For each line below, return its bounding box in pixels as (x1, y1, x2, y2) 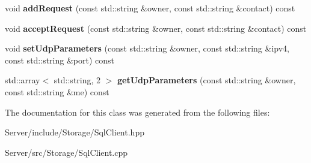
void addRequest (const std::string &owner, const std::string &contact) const (5, 2, 295, 14)
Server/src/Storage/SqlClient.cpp (5, 146, 128, 158)
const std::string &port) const (5, 53, 115, 66)
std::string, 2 (54, 74, 101, 86)
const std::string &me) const (5, 85, 109, 98)
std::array (5, 74, 40, 86)
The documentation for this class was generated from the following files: (5, 105, 270, 118)
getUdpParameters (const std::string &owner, (117, 74, 296, 86)
